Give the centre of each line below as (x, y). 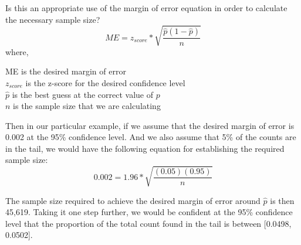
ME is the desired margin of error (66, 71)
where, (17, 51)
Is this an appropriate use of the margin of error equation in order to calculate (146, 8)
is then (282, 200)
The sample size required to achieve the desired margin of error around (133, 200)
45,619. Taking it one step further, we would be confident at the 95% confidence (149, 212)
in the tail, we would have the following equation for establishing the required (145, 148)
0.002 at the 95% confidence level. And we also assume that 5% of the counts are (151, 137)
